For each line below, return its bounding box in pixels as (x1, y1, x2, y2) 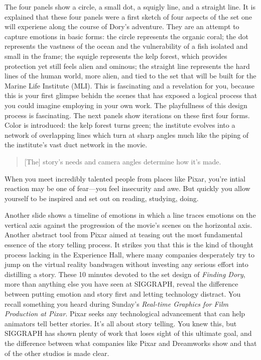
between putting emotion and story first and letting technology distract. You (5, 289, 241, 299)
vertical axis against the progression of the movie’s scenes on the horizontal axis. (5, 219, 252, 230)
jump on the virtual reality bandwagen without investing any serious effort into (5, 259, 248, 269)
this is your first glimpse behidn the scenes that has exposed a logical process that (5, 90, 257, 101)
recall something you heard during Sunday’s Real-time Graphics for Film (5, 298, 228, 309)
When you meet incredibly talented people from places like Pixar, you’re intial (5, 173, 245, 184)
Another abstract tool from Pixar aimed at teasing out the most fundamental (5, 229, 243, 240)
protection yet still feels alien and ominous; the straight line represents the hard (5, 60, 250, 71)
